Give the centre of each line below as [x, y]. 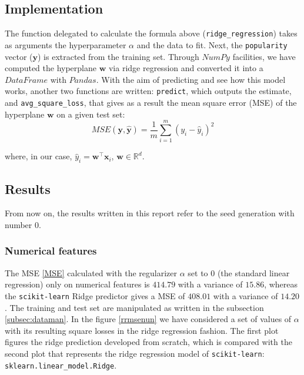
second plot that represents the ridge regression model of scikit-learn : [135, 353]
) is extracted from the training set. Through [118, 56]
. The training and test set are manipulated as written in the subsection [134, 307]
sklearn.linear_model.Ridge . [61, 365]
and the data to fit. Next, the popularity [212, 44]
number [19, 224]
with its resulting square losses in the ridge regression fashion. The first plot [142, 330]
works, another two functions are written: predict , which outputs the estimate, [148, 91]
